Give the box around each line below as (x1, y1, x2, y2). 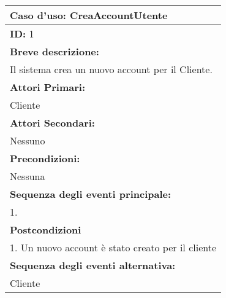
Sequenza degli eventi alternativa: (10, 258, 176, 272)
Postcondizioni (10, 222, 81, 237)
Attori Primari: (10, 80, 86, 94)
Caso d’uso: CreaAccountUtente (10, 8, 168, 22)
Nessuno (10, 133, 45, 147)
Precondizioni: (10, 151, 80, 165)
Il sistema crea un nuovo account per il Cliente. (10, 62, 213, 76)
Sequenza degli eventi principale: (10, 187, 171, 201)
